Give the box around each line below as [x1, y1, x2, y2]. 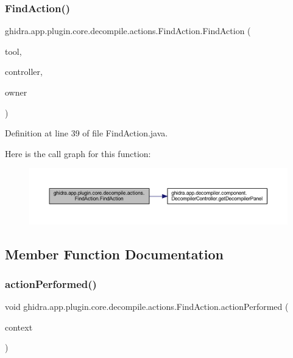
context [5, 320, 33, 333]
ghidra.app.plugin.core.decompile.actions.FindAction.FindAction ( [5, 24, 251, 37]
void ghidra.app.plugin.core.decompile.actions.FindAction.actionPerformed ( [5, 300, 289, 313]
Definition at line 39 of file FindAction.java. [5, 127, 168, 139]
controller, [5, 65, 43, 78]
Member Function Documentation [5, 244, 224, 263]
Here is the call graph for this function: [5, 147, 151, 160]
